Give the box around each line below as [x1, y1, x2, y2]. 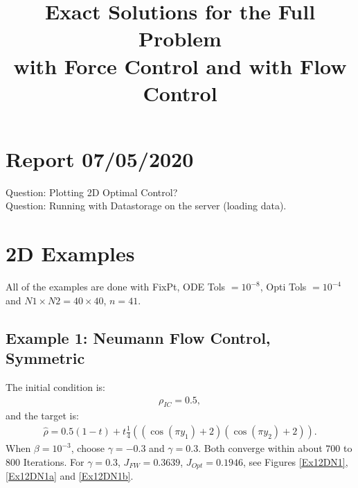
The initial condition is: [6, 379, 105, 394]
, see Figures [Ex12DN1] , [242, 454, 348, 469]
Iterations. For [23, 454, 84, 469]
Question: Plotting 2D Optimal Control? [6, 184, 178, 199]
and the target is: [6, 408, 79, 423]
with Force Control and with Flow [13, 51, 347, 80]
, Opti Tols [260, 279, 307, 294]
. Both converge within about [198, 441, 323, 455]
